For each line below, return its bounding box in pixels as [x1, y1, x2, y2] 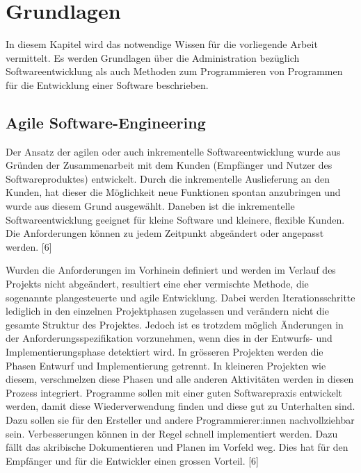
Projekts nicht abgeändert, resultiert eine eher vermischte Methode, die [6, 276, 309, 291]
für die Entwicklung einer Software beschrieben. [6, 77, 209, 92]
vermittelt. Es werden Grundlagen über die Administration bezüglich [6, 50, 300, 65]
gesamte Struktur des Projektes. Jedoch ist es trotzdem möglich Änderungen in [6, 317, 344, 331]
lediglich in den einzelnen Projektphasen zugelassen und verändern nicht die [6, 304, 329, 318]
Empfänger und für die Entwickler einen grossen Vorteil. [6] [6, 453, 259, 467]
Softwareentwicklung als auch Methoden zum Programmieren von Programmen [6, 64, 343, 78]
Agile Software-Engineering [6, 111, 206, 133]
